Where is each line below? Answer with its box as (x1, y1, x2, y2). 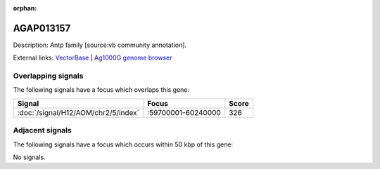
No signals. (13, 153, 46, 161)
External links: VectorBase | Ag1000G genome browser (13, 53, 172, 62)
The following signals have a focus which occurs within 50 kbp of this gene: (13, 140, 234, 149)
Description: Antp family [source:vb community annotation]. (13, 41, 186, 49)
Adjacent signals (13, 126, 72, 135)
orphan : (13, 4, 37, 12)
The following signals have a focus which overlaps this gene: (13, 86, 190, 94)
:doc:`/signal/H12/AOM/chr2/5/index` (17, 107, 140, 117)
